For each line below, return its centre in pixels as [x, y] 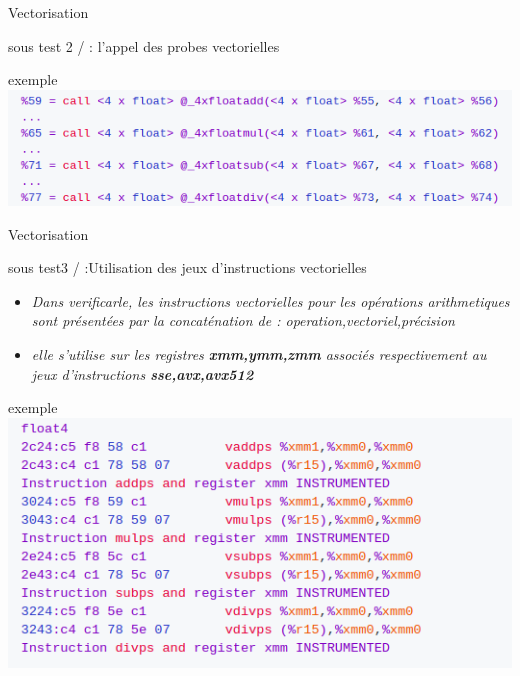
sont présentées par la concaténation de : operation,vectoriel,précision [243, 320]
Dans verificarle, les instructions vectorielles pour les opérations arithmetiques [270, 300]
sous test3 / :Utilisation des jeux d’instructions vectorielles [187, 267]
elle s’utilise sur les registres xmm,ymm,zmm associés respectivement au [259, 353]
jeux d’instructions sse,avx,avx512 [142, 373]
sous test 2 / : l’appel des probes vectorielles [144, 45]
